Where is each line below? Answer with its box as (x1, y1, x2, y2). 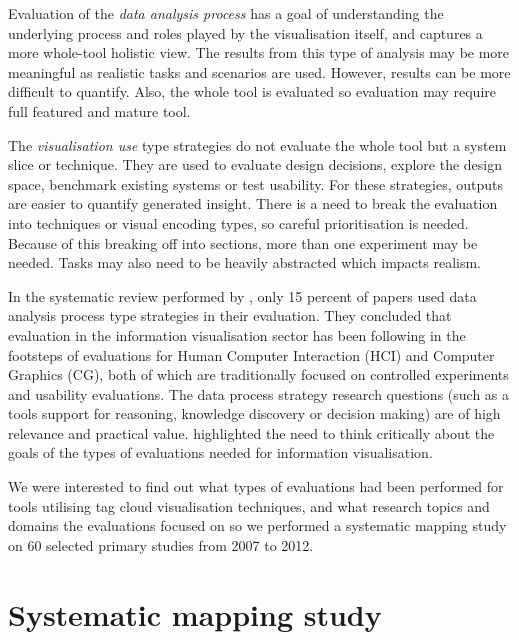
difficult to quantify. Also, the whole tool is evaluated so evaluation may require (8, 81, 496, 102)
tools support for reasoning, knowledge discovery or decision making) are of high (8, 403, 501, 424)
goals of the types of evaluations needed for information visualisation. (8, 442, 433, 463)
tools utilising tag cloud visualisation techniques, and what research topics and (8, 495, 490, 516)
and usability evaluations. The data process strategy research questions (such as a (8, 383, 510, 404)
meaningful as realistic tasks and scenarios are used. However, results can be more (8, 61, 511, 82)
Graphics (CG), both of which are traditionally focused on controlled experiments (8, 364, 509, 385)
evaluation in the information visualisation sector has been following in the (8, 324, 466, 345)
